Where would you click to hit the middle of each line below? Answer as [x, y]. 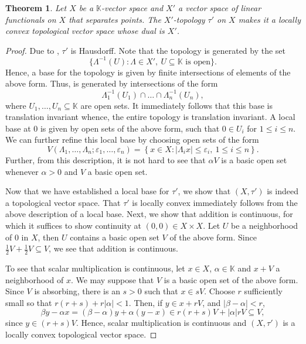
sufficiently [263, 291]
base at [18, 128]
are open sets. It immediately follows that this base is [176, 105]
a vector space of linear [220, 8]
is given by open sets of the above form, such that [130, 128]
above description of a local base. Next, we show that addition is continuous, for [149, 214]
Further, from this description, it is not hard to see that [106, 159]
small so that [29, 302]
